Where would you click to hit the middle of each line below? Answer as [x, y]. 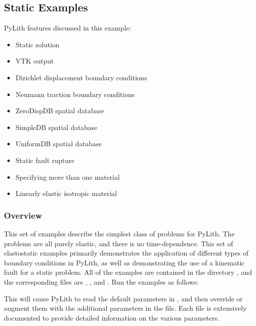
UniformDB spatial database [59, 144]
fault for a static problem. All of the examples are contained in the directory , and [128, 272]
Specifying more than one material [68, 177]
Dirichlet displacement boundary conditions [81, 77]
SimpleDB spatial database [56, 127]
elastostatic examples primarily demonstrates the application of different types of [126, 253]
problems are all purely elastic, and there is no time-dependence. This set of [119, 243]
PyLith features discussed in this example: [68, 28]
